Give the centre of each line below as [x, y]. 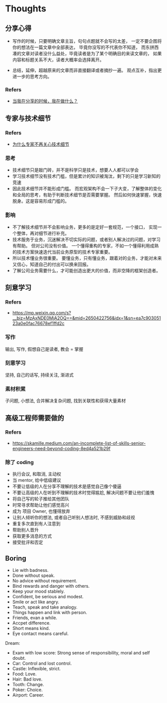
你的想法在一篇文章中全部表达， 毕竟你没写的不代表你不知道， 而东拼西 [85, 47]
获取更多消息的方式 [32, 536]
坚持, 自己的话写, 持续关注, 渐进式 [39, 375]
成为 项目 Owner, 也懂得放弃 [41, 511]
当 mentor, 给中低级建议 [37, 480]
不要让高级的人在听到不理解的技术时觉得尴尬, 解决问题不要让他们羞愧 [83, 493]
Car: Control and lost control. [42, 663]
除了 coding [19, 462]
